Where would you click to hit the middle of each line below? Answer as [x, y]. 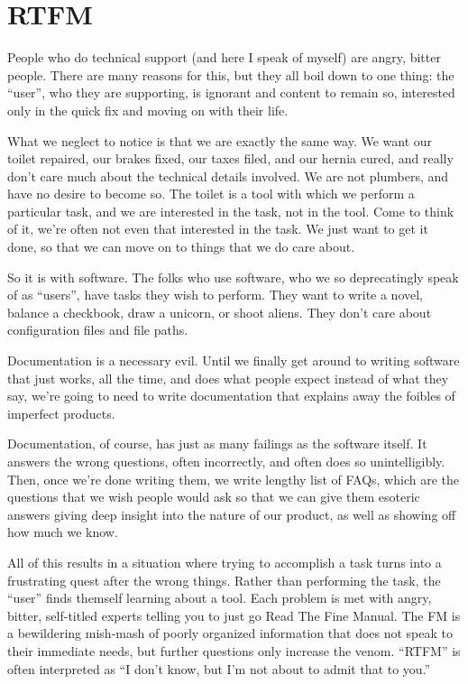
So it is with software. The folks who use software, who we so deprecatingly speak [233, 277]
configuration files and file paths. [98, 330]
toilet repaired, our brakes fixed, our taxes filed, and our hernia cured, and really [230, 158]
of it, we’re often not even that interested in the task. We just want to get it [218, 229]
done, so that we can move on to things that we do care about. [181, 247]
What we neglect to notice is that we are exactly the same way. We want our [220, 140]
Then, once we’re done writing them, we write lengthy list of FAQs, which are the [233, 479]
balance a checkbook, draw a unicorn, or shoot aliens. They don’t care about [220, 312]
